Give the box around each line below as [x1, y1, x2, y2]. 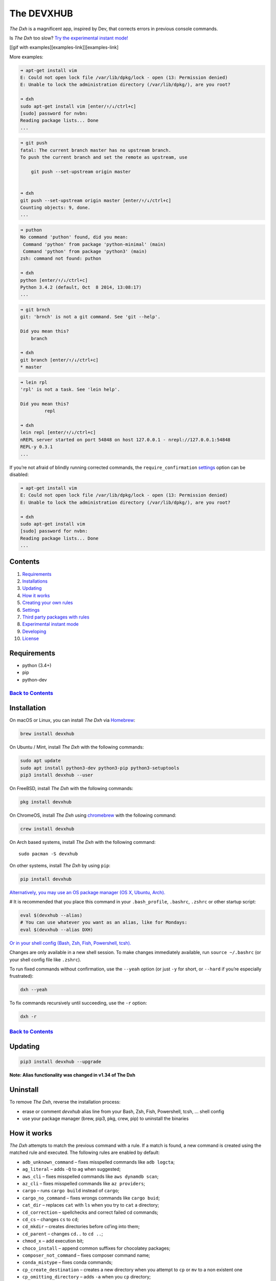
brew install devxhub [20, 731, 75, 737]
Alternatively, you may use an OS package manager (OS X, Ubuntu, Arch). [9, 889, 166, 895]
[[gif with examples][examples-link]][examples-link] [9, 44, 119, 51]
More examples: [9, 54, 43, 60]
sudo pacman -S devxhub [18, 851, 78, 857]
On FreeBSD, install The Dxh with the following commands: [9, 785, 133, 791]
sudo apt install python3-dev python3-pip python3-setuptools [20, 765, 179, 771]
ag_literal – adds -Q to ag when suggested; [22, 1166, 121, 1172]
